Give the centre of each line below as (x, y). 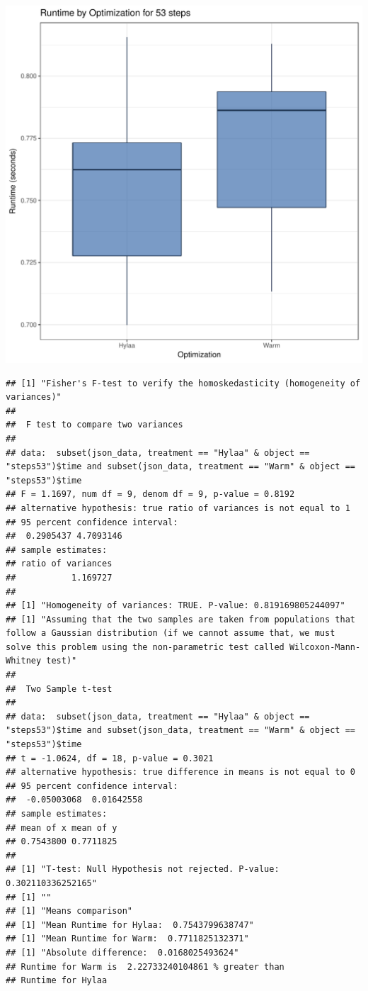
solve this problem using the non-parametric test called (145, 647)
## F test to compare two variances (94, 425)
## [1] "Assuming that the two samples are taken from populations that (180, 619)
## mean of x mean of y (62, 828)
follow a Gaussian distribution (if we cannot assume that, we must (171, 633)
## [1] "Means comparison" (69, 911)
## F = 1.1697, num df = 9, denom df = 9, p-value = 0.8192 (150, 494)
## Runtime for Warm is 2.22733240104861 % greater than (145, 967)
